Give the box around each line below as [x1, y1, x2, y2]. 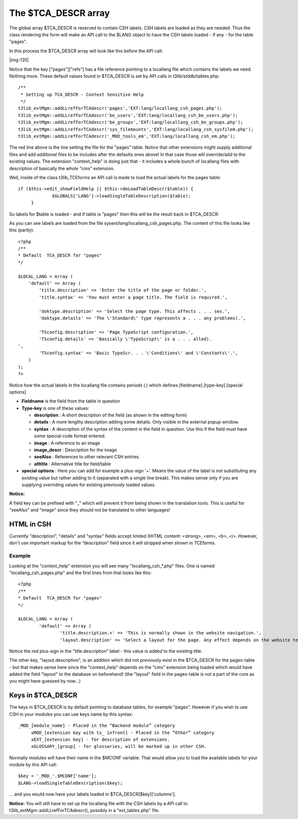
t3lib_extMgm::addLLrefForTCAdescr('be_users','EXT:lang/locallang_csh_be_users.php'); [18, 112, 238, 118]
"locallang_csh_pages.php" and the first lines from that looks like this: [9, 570, 152, 576]
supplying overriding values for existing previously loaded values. [21, 482, 156, 488]
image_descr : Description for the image [34, 447, 117, 453]
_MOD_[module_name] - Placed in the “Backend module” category [18, 723, 175, 728]
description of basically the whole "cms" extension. [9, 165, 115, 171]
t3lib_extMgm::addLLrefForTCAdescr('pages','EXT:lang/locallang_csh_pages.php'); [18, 105, 223, 111]
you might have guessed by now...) [9, 678, 81, 684]
